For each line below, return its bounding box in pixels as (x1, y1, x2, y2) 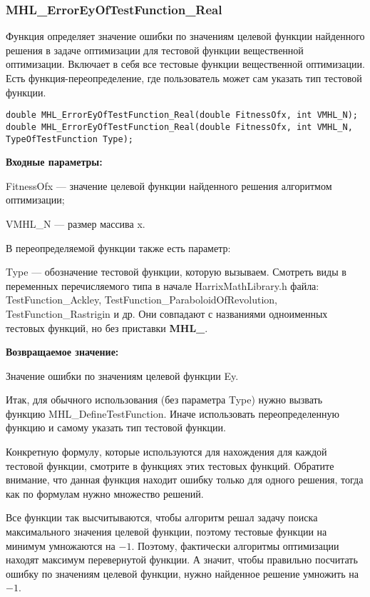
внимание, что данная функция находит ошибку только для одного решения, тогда (6, 472, 364, 487)
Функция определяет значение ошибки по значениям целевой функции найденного (6, 29, 365, 44)
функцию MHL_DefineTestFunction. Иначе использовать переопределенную (6, 406, 339, 421)
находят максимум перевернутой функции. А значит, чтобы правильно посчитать (6, 552, 358, 567)
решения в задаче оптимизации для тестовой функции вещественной (6, 42, 304, 57)
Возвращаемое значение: (6, 344, 119, 359)
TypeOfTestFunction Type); (6, 134, 133, 144)
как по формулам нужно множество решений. (6, 486, 204, 501)
